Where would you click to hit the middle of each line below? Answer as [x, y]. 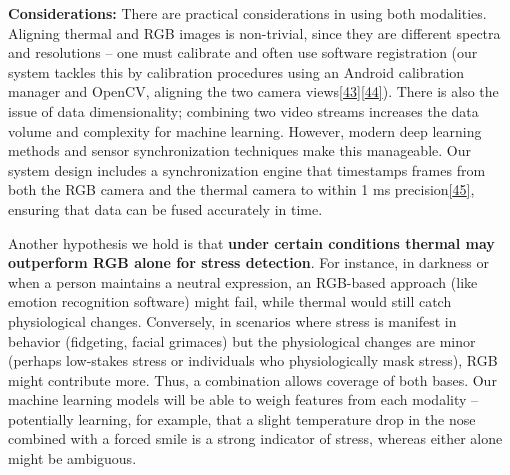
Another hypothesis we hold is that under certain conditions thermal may [251, 242]
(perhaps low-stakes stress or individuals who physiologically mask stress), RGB [253, 360]
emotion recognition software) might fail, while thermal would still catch [230, 301]
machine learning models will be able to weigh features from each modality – [243, 399]
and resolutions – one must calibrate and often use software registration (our [243, 52]
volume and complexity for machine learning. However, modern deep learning [245, 130]
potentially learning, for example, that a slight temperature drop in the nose [242, 418]
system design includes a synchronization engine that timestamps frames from [247, 169]
